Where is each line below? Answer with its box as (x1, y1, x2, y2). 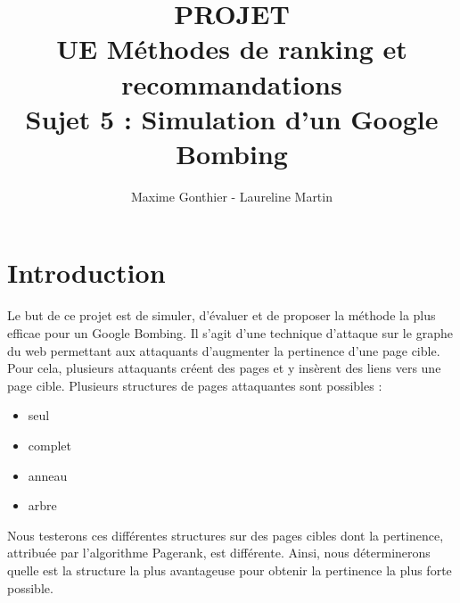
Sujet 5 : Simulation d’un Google (25, 100, 439, 136)
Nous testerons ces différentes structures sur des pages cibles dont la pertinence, (7, 525, 444, 544)
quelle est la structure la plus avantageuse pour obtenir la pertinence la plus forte (7, 560, 452, 579)
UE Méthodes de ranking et (56, 30, 407, 67)
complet (28, 435, 72, 454)
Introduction (7, 254, 166, 291)
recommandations (121, 65, 342, 102)
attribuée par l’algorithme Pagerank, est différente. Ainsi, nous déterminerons (7, 543, 431, 562)
